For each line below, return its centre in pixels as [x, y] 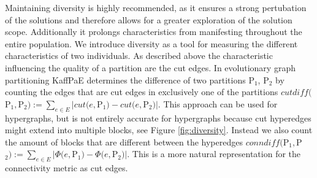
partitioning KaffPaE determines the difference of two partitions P [130, 79]
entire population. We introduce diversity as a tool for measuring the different [151, 43]
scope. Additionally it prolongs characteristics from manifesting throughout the [154, 32]
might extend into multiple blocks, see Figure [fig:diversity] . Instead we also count [159, 130]
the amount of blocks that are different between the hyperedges [124, 141]
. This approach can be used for [218, 103]
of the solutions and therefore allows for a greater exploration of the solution [149, 19]
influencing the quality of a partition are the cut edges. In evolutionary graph [150, 67]
